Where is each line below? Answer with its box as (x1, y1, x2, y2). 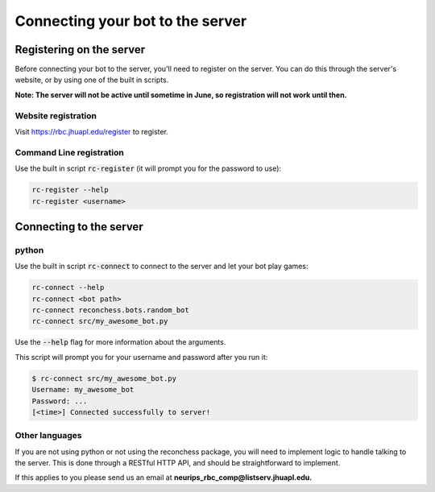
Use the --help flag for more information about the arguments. (14, 337, 226, 347)
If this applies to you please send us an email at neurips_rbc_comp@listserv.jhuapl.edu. (14, 473, 313, 482)
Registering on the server (14, 43, 146, 56)
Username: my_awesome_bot (31, 385, 135, 395)
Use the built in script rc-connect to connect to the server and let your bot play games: (14, 262, 309, 271)
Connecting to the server (14, 220, 144, 234)
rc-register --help (31, 185, 109, 195)
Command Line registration (14, 147, 124, 158)
